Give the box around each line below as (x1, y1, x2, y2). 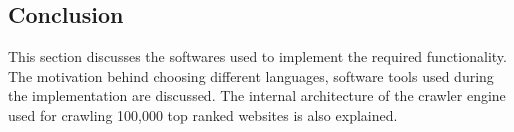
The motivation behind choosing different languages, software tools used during (8, 65, 494, 86)
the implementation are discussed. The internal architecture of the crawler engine (8, 85, 506, 106)
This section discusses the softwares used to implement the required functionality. (8, 46, 507, 67)
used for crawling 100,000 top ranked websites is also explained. (8, 104, 398, 125)
